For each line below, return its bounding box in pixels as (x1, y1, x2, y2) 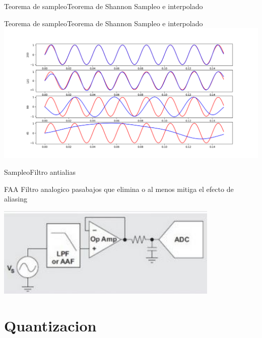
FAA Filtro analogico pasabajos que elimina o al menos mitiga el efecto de (4, 183, 234, 194)
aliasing (4, 193, 27, 204)
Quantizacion (4, 315, 97, 335)
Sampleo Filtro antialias (4, 167, 76, 177)
